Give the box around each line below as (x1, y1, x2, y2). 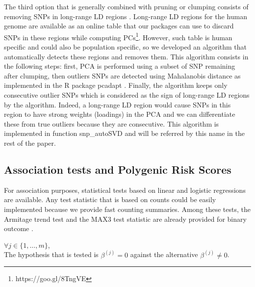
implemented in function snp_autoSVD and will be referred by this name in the (4, 128, 245, 138)
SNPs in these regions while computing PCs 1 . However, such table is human (4, 30, 232, 42)
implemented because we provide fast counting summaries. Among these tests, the (4, 204, 251, 214)
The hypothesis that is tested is (4, 249, 99, 260)
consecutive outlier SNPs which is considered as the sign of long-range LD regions (4, 90, 250, 100)
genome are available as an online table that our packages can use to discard (4, 21, 234, 31)
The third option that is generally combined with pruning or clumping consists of (4, 1, 249, 11)
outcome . (4, 223, 33, 234)
